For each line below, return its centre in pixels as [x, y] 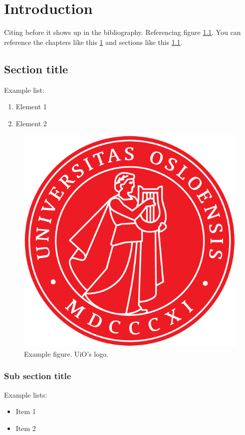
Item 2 [26, 428]
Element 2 [31, 123]
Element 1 [31, 107]
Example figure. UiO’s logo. [66, 353]
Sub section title [38, 376]
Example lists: [26, 394]
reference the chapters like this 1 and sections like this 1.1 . [93, 42]
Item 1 [26, 411]
